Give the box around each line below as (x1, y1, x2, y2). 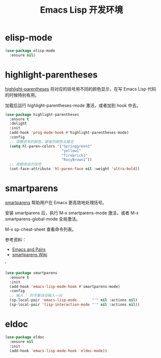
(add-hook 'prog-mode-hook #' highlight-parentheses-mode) (9, 130, 129, 135)
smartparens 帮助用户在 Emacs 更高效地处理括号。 (5, 199, 107, 205)
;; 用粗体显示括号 (9, 162, 42, 167)
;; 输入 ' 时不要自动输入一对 (9, 293, 63, 298)
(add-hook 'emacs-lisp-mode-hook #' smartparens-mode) (9, 284, 120, 289)
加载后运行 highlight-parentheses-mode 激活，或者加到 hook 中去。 (5, 102, 141, 108)
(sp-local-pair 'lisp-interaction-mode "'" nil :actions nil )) (9, 302, 140, 307)
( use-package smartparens (5, 270, 57, 275)
